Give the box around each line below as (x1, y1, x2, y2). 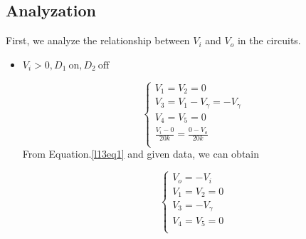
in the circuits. (237, 33, 301, 48)
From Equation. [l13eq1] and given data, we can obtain (22, 146, 260, 161)
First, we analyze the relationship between (6, 33, 190, 48)
